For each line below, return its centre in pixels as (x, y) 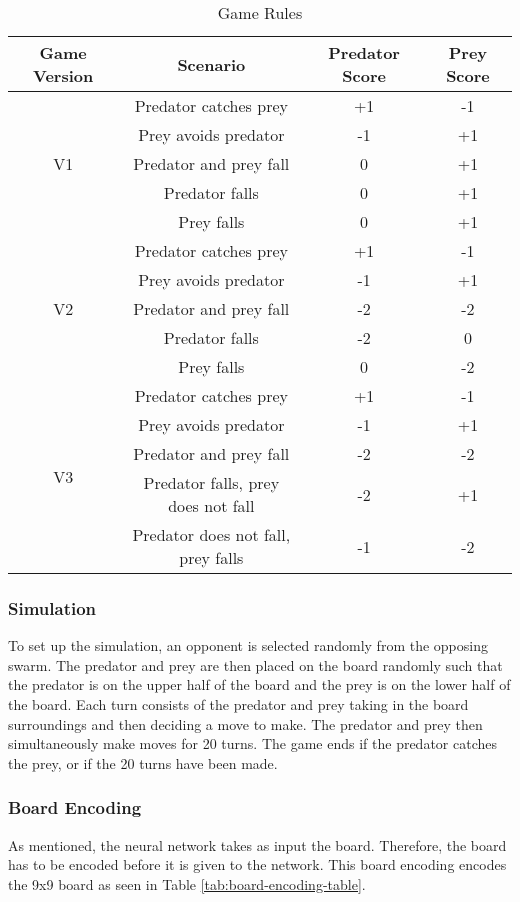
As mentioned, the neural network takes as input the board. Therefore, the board (257, 844)
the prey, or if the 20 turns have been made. (143, 762)
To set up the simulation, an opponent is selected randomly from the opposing (248, 645)
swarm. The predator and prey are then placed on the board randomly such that (255, 664)
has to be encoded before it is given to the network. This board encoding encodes (257, 864)
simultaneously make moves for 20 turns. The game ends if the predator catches (253, 743)
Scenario (211, 64)
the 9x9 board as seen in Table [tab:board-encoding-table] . (187, 883)
